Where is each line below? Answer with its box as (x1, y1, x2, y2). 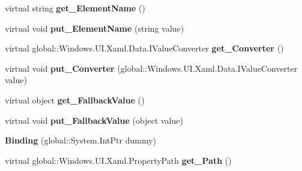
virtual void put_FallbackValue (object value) (5, 114, 183, 126)
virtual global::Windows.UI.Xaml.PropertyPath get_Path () (5, 154, 232, 166)
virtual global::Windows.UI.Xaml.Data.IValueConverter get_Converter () (5, 42, 284, 54)
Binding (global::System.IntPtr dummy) (5, 134, 157, 146)
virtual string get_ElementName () (5, 2, 145, 14)
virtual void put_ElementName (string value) (5, 22, 184, 34)
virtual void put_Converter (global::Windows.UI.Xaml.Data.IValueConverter (5, 62, 298, 74)
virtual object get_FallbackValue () (5, 93, 145, 106)
